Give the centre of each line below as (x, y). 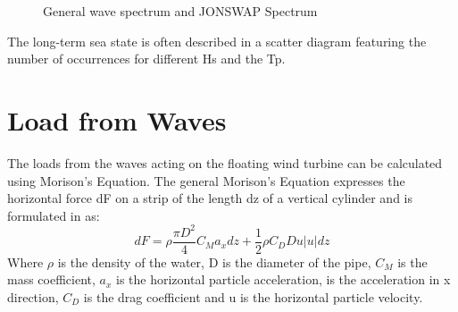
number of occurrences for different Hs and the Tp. (146, 59)
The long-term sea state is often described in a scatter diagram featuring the (217, 41)
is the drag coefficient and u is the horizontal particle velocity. (253, 297)
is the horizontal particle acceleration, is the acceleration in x (283, 279)
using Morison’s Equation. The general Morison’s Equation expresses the (206, 180)
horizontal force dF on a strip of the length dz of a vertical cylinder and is (210, 198)
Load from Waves (117, 119)
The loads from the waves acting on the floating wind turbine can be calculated (225, 162)
